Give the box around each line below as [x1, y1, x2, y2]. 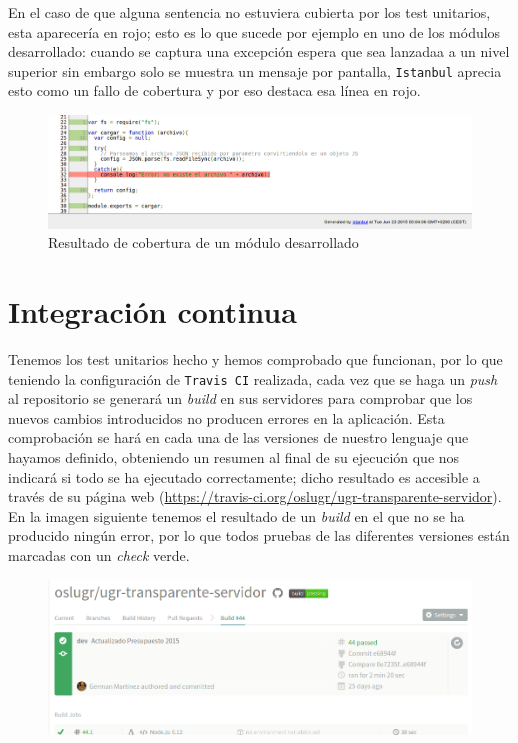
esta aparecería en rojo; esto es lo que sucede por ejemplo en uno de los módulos [8, 21, 501, 42]
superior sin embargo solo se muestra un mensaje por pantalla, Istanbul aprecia [8, 60, 502, 81]
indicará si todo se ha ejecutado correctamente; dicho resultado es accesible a [8, 466, 480, 487]
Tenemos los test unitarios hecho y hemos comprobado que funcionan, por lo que [8, 348, 503, 369]
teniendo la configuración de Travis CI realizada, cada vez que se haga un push [8, 368, 498, 389]
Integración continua [8, 290, 297, 331]
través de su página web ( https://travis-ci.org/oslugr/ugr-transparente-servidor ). [8, 486, 502, 507]
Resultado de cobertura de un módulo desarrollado [48, 232, 359, 253]
